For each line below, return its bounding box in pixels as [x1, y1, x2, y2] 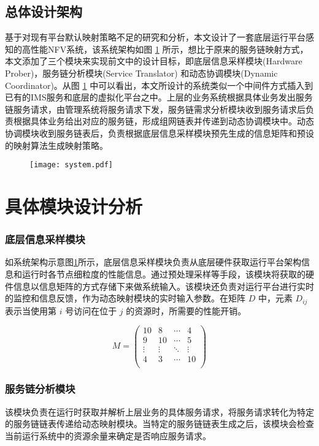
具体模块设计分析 [5, 193, 143, 218]
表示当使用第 [5, 304, 56, 317]
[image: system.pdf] [29, 161, 113, 170]
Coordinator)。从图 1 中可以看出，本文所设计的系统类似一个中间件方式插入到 [5, 78, 313, 91]
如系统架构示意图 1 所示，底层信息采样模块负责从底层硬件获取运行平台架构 [5, 255, 301, 268]
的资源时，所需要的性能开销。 [126, 304, 247, 317]
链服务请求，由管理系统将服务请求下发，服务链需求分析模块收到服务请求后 [5, 102, 306, 115]
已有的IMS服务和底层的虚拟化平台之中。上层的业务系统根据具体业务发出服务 [5, 91, 313, 104]
